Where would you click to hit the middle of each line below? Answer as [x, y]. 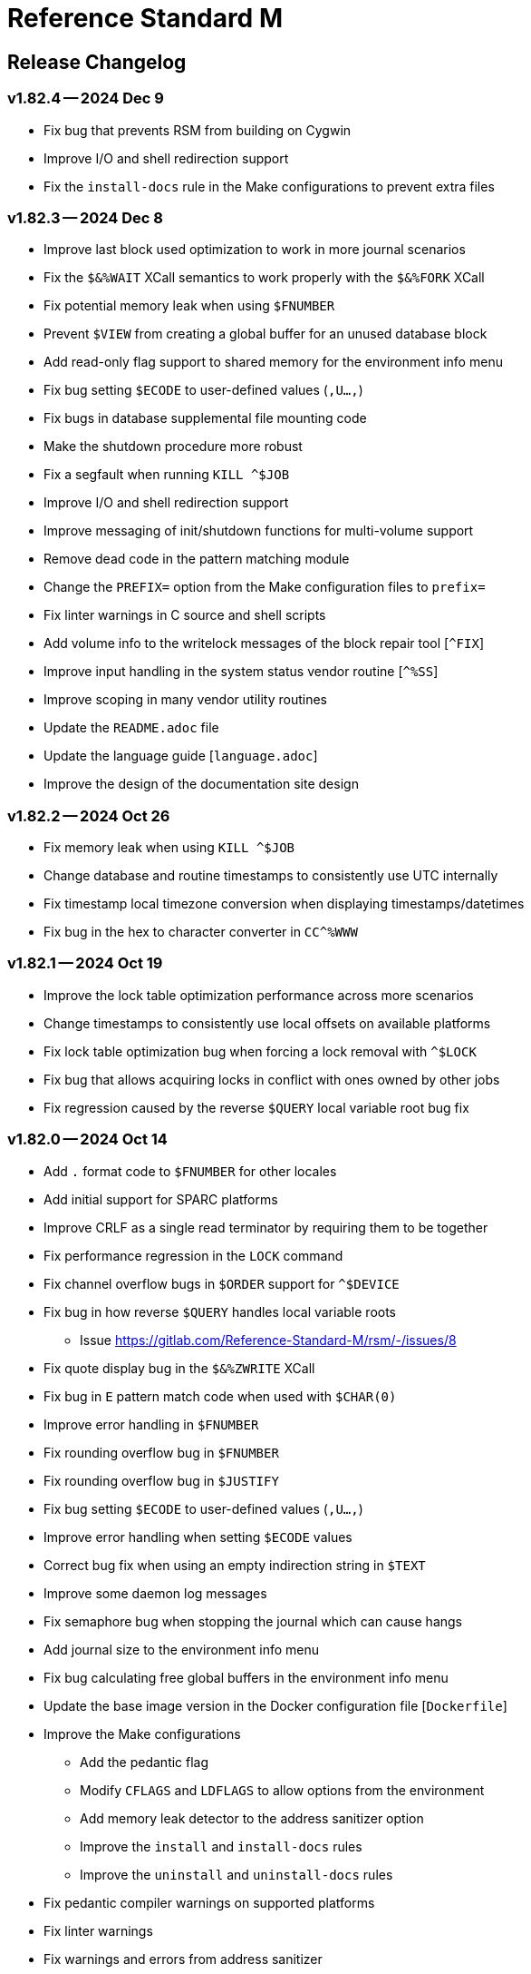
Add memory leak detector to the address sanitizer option [252, 1818]
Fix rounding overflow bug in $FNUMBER [161, 1452]
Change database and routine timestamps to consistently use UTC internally [271, 876]
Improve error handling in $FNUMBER [151, 1424]
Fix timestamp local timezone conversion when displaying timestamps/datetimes [284, 904]
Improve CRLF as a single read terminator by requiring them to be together [266, 1227]
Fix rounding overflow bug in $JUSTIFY [161, 1480]
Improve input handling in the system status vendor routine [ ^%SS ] [241, 672]
